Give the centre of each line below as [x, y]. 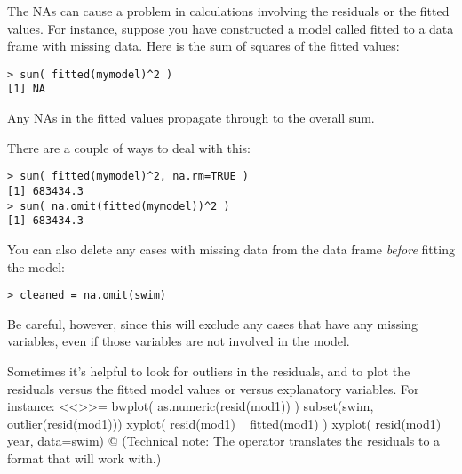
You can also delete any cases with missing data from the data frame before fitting [231, 249]
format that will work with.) [84, 458]
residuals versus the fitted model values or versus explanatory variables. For [213, 388]
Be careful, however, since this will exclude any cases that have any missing [212, 323]
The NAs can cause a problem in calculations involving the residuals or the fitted [228, 11]
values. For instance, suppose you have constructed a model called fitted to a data [231, 28]
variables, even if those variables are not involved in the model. [179, 341]
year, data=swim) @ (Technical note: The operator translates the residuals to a [224, 441]
